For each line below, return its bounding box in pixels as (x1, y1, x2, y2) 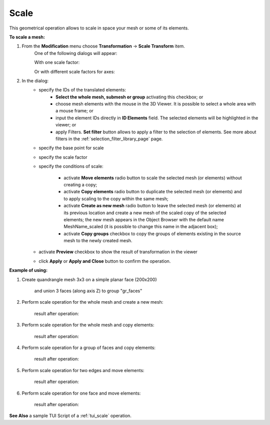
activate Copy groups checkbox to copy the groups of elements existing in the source (63, 230, 241, 237)
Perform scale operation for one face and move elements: (21, 390, 141, 396)
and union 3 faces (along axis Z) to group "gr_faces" (34, 288, 142, 294)
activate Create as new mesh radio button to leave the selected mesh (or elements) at (63, 203, 241, 209)
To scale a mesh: (9, 34, 45, 40)
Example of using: (9, 267, 47, 273)
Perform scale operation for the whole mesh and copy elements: (21, 322, 154, 328)
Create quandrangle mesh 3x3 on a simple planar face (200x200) (21, 276, 157, 282)
